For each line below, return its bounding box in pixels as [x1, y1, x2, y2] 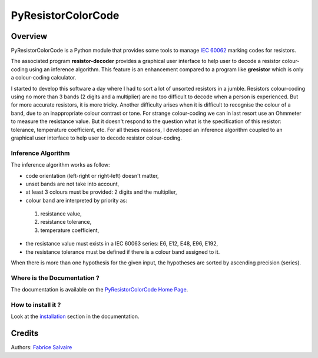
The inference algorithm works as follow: [11, 161, 110, 168]
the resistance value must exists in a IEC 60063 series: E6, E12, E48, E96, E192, [25, 240, 218, 247]
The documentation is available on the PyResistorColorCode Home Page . [11, 286, 188, 293]
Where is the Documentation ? [11, 274, 100, 282]
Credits [11, 329, 39, 339]
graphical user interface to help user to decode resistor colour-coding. [11, 134, 183, 141]
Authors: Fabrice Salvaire [11, 344, 72, 351]
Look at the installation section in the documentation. [11, 313, 140, 320]
